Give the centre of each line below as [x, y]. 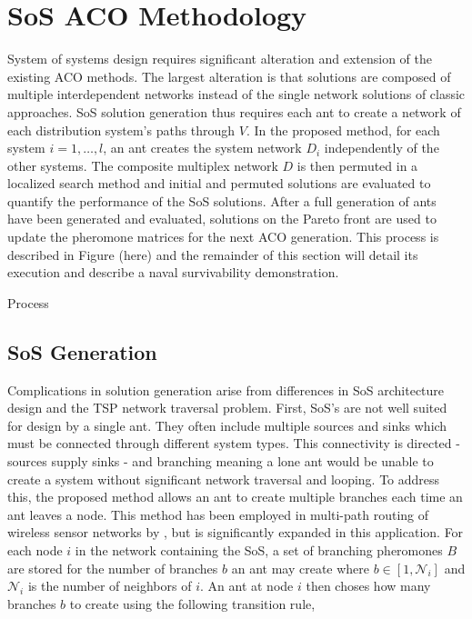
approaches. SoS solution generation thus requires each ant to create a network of [234, 111]
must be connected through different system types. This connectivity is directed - [234, 443]
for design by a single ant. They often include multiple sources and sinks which [227, 425]
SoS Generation [82, 351]
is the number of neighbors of [110, 586]
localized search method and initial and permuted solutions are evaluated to [219, 183]
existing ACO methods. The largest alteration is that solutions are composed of [229, 76]
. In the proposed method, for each [343, 130]
